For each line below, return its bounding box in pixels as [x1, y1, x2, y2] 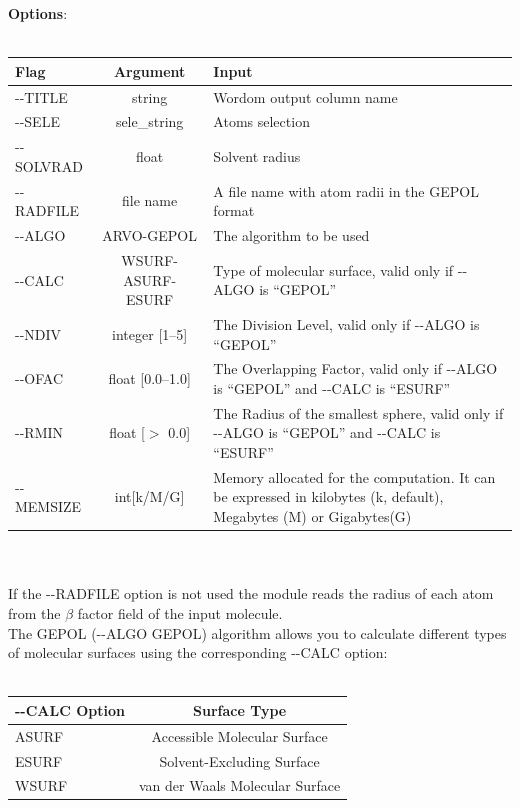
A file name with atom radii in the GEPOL [213, 180, 479, 201]
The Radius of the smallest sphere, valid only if [213, 402, 504, 423]
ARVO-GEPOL [102, 225, 197, 246]
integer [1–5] [112, 323, 188, 344]
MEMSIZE [15, 496, 82, 517]
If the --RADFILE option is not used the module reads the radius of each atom [8, 583, 494, 604]
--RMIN [15, 422, 64, 443]
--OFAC [15, 368, 64, 389]
